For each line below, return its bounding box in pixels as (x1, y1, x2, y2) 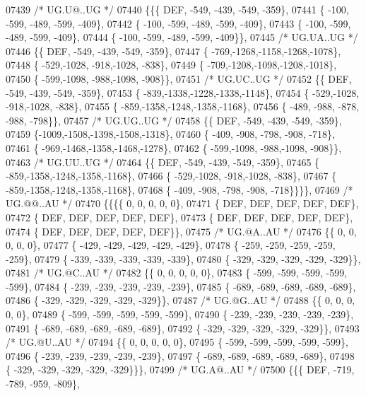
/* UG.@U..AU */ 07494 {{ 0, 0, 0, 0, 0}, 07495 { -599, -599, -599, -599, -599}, (6, 334, 348, 349)
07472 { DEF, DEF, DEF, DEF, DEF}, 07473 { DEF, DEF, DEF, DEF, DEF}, (6, 209, 353, 224)
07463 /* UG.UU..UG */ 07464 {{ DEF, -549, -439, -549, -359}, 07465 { (6, 154, 320, 169)
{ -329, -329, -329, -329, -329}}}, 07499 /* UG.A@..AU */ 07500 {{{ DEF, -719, (6, 362, 355, 377)
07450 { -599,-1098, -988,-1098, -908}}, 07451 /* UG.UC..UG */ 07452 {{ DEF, (6, 71, 352, 86)
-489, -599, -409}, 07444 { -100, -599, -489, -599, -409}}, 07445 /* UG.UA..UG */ (6, 30, 358, 45)
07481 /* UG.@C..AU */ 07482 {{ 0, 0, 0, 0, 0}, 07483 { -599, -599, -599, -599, (6, 265, 348, 280)
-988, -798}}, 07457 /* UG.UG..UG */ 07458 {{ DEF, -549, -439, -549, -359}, (6, 112, 342, 127)
